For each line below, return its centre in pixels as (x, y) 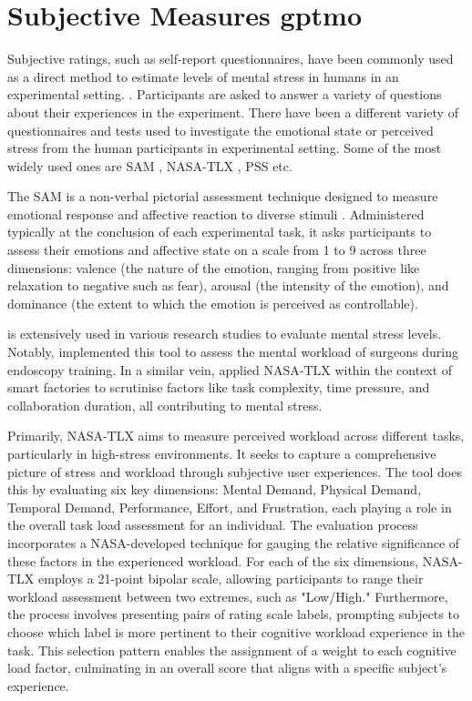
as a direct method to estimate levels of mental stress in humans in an (203, 76)
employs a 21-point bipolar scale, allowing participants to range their (231, 579)
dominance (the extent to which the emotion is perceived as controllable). (213, 303)
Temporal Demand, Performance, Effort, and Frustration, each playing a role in (230, 507)
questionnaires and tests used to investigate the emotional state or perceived (221, 130)
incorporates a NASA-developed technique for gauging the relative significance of (234, 542)
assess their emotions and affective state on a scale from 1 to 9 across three (217, 250)
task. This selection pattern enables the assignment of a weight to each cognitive (232, 650)
